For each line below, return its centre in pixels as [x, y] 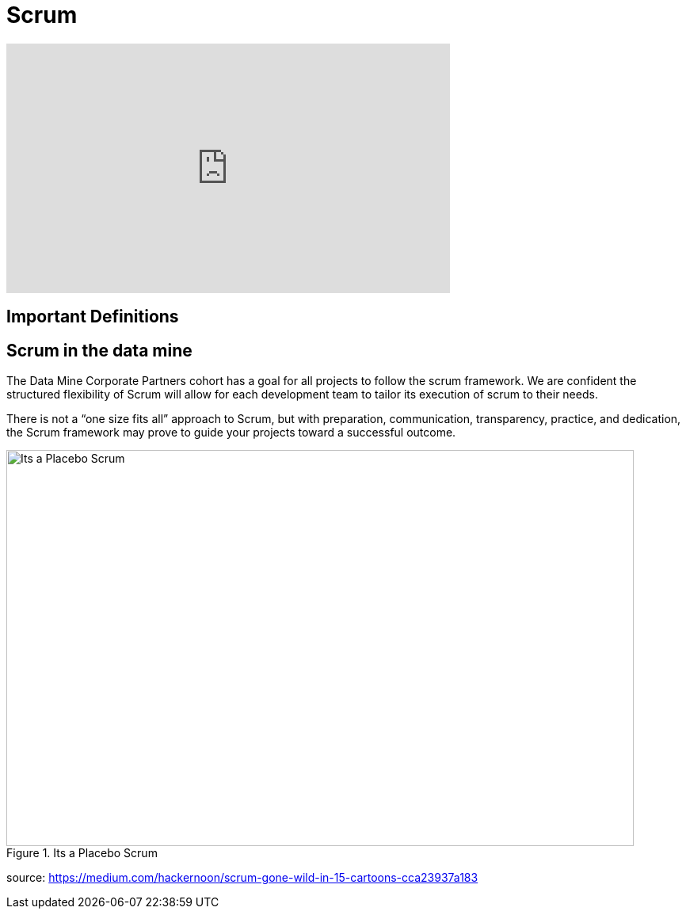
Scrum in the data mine [99, 350]
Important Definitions [93, 317]
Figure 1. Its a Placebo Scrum [82, 853]
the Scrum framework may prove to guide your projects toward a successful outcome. [231, 433]
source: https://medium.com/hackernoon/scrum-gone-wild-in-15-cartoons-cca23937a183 [242, 878]
